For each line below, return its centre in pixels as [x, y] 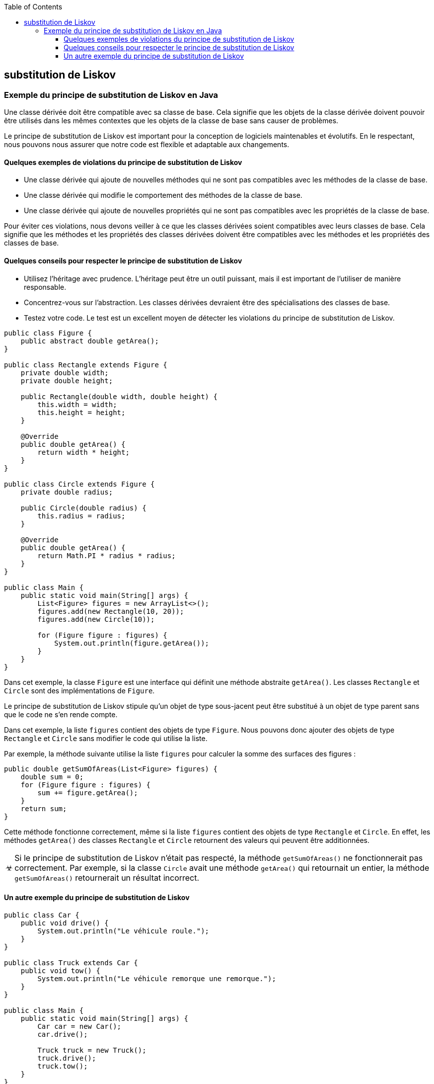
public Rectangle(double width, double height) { [119, 396]
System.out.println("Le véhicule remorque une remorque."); [157, 978]
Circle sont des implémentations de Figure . [79, 690]
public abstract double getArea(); [90, 341]
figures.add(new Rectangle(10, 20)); [111, 611]
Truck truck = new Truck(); [92, 1050]
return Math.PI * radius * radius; [107, 555]
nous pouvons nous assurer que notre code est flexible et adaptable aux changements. [147, 145]
